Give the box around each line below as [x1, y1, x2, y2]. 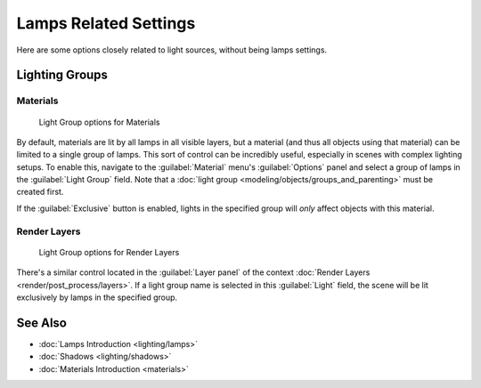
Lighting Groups [16, 68, 109, 83]
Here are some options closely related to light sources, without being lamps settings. [16, 44, 328, 55]
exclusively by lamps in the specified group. [16, 292, 178, 303]
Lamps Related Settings [16, 13, 196, 33]
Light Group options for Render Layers [38, 247, 180, 257]
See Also [16, 315, 67, 330]
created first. [16, 187, 64, 198]
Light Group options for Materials [38, 117, 160, 127]
